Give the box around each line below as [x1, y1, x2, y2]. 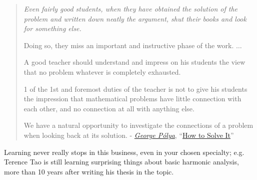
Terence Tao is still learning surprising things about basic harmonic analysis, [4, 156, 239, 167]
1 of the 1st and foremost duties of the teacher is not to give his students [23, 83, 247, 94]
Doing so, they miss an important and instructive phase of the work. [23, 40, 234, 50]
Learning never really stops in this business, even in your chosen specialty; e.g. [4, 146, 244, 157]
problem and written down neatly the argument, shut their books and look [23, 13, 246, 24]
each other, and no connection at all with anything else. [23, 103, 194, 113]
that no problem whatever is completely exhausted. [23, 66, 181, 77]
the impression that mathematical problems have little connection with [23, 93, 241, 104]
